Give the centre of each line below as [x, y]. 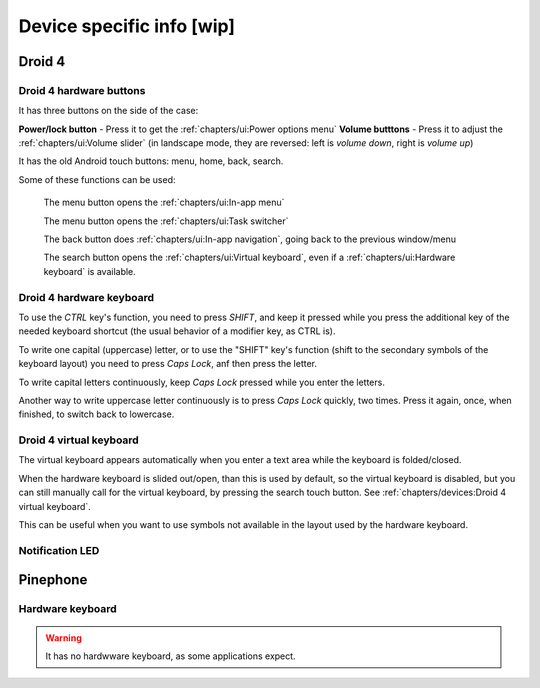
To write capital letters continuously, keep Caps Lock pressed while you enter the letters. [201, 382]
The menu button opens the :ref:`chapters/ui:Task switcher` [166, 221]
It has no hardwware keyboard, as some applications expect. [170, 656]
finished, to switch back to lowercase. [96, 414]
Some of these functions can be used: [97, 179]
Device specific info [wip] [126, 26]
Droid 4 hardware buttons [82, 90]
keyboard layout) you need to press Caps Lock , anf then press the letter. [168, 364]
